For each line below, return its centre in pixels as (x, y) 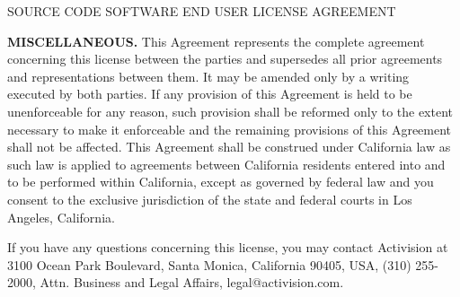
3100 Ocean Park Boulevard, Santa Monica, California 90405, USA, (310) (209, 264)
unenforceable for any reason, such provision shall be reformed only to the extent (230, 111)
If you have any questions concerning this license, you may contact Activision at (228, 247)
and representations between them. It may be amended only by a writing (208, 76)
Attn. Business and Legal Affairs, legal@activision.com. (192, 282)
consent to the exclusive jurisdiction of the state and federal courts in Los (210, 199)
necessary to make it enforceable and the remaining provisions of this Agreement (230, 129)
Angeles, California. (61, 217)
